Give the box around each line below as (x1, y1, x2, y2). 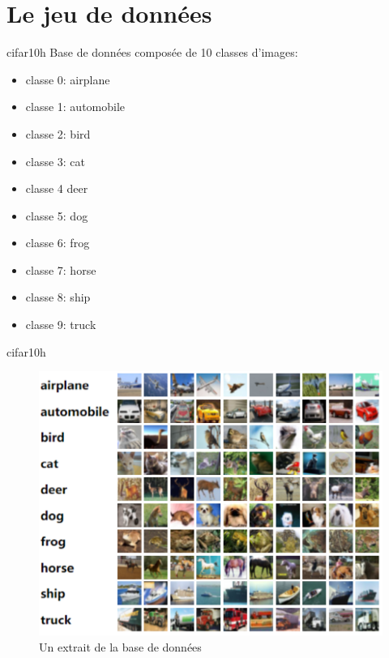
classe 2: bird (25, 125, 91, 142)
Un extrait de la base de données (39, 638, 202, 655)
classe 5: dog (25, 207, 88, 224)
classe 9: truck (25, 316, 96, 333)
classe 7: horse (25, 261, 96, 278)
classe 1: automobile (25, 98, 126, 115)
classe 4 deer (25, 180, 88, 197)
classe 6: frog (25, 234, 90, 251)
